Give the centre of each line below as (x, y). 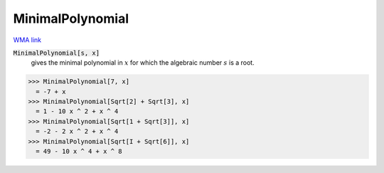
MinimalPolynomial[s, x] (56, 53)
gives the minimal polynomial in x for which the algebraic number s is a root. (143, 63)
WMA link (27, 40)
